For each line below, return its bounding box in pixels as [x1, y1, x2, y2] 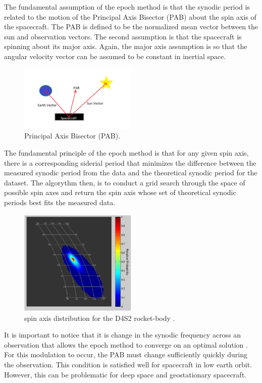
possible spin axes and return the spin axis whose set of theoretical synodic [4, 187, 236, 198]
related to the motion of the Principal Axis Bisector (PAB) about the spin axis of [4, 11, 256, 22]
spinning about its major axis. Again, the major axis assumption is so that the [4, 41, 247, 52]
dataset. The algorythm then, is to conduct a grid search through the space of [4, 177, 245, 187]
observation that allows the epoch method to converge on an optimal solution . [4, 339, 248, 350]
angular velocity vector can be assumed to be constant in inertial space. [4, 51, 226, 61]
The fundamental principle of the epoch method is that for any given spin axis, [4, 148, 249, 158]
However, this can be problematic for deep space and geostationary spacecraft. [4, 369, 246, 379]
